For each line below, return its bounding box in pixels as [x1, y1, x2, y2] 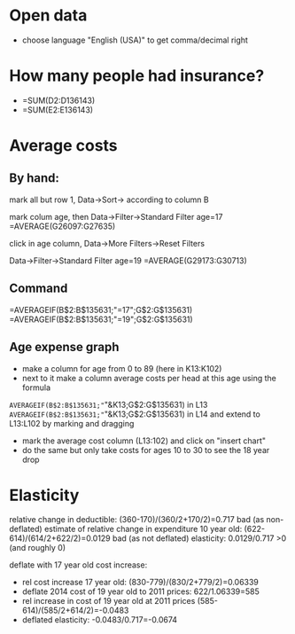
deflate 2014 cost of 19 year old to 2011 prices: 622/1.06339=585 [21, 586, 260, 597]
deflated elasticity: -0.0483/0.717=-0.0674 [21, 614, 178, 625]
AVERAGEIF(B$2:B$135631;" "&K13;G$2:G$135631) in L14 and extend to [9, 409, 261, 419]
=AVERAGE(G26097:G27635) [9, 221, 116, 231]
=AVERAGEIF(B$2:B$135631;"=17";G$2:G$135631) [9, 304, 193, 315]
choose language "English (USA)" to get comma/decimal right [21, 35, 248, 45]
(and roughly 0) [9, 543, 66, 553]
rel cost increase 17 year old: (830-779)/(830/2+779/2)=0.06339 [21, 577, 260, 588]
